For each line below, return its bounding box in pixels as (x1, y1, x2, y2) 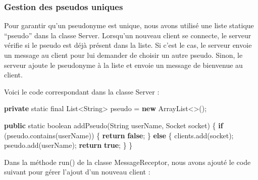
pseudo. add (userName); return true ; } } (4, 140, 133, 150)
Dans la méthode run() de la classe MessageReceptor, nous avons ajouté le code (4, 156, 251, 167)
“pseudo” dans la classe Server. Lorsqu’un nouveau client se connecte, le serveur (4, 30, 251, 40)
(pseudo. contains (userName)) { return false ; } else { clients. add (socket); (4, 130, 234, 140)
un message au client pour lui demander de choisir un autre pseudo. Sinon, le (4, 50, 243, 60)
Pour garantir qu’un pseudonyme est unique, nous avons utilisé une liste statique (4, 20, 254, 31)
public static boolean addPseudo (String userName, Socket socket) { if (4, 120, 223, 130)
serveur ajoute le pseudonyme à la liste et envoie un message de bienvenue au (4, 59, 243, 70)
